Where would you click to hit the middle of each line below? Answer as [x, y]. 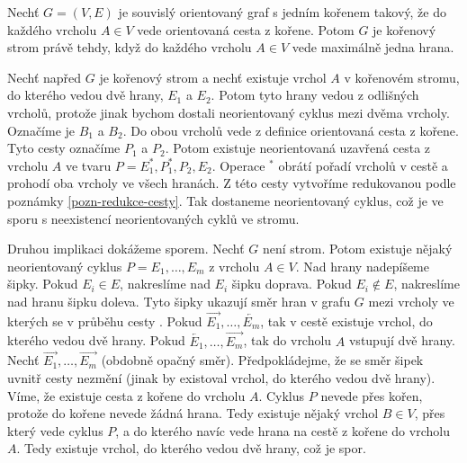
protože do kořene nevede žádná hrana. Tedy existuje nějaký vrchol [193, 413]
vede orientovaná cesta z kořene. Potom [246, 29]
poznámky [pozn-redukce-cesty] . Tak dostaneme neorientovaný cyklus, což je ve [225, 200]
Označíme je [41, 130]
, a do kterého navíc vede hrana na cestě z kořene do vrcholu [283, 430]
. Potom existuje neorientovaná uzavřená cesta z [298, 148]
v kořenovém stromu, [402, 77]
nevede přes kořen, [372, 395]
